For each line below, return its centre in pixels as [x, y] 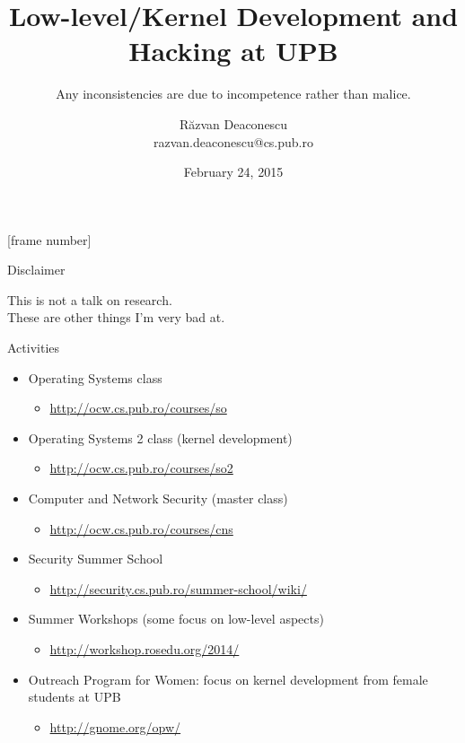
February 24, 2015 [233, 172]
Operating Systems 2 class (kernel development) [160, 437]
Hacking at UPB [233, 51]
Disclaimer [36, 270]
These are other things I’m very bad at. [116, 317]
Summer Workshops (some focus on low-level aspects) [176, 619]
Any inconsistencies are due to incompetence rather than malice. [233, 94]
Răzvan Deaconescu [233, 123]
